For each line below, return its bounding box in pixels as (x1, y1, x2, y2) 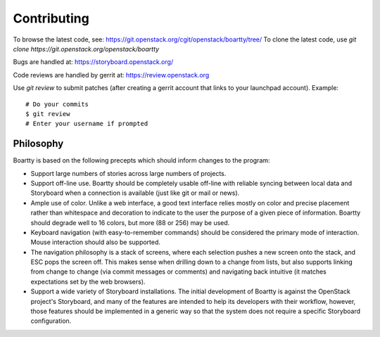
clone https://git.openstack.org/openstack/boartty (13, 44, 160, 53)
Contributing (13, 11, 89, 26)
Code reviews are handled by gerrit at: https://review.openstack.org (13, 70, 210, 79)
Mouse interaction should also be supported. (30, 238, 161, 246)
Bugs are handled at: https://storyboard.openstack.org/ (13, 58, 174, 66)
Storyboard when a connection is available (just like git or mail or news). (30, 189, 240, 197)
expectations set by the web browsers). (30, 277, 146, 286)
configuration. (30, 317, 72, 325)
